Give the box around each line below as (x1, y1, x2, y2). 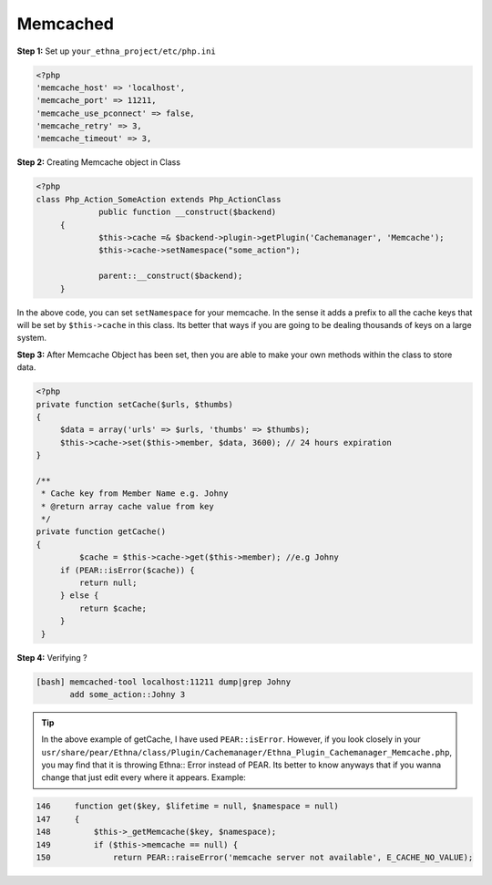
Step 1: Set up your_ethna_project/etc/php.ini (16, 46, 216, 57)
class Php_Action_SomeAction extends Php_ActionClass (36, 194, 282, 204)
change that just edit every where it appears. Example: (41, 772, 246, 783)
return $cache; (78, 602, 148, 613)
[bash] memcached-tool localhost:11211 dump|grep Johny (36, 676, 292, 687)
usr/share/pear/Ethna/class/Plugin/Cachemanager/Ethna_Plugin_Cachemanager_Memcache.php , (41, 746, 453, 757)
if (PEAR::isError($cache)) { (59, 565, 195, 575)
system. (16, 333, 47, 344)
